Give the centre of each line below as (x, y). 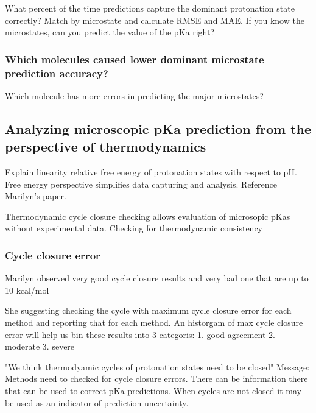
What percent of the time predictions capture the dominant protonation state (150, 8)
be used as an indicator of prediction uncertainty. (97, 402)
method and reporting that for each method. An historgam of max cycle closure (154, 323)
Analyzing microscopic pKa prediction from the (158, 128)
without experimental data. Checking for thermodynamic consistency (134, 228)
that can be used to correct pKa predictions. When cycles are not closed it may (153, 391)
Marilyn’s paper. (36, 196)
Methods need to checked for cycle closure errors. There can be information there (156, 379)
